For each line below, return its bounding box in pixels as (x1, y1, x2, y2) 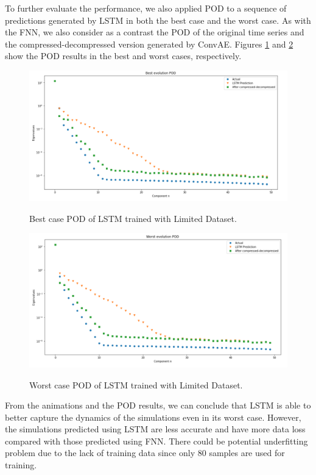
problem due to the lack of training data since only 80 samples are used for (5, 446, 285, 459)
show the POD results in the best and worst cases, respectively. (5, 49, 242, 62)
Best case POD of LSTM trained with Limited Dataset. (29, 212, 237, 224)
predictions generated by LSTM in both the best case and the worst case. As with (5, 13, 311, 26)
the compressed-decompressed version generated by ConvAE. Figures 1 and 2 (5, 37, 293, 50)
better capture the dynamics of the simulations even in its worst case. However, (5, 410, 301, 423)
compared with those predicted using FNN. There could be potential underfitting (5, 434, 308, 447)
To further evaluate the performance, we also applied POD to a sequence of (5, 2, 287, 14)
